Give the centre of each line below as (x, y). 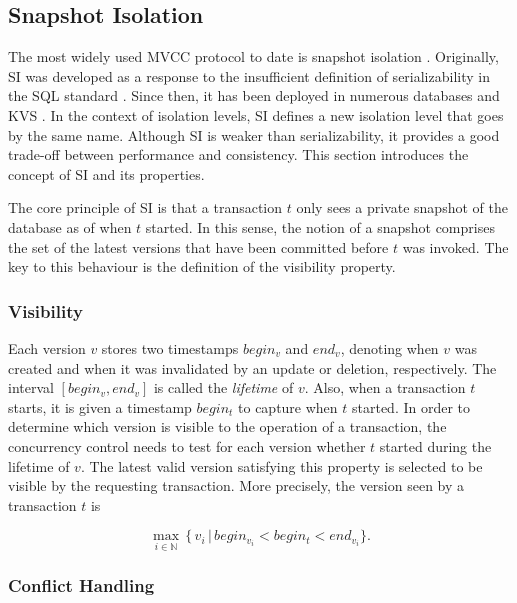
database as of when (70, 226)
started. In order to (411, 406)
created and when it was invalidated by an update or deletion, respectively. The (252, 367)
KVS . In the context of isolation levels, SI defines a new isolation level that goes (256, 114)
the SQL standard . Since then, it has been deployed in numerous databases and (254, 95)
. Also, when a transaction (385, 387)
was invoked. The (455, 246)
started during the (435, 445)
